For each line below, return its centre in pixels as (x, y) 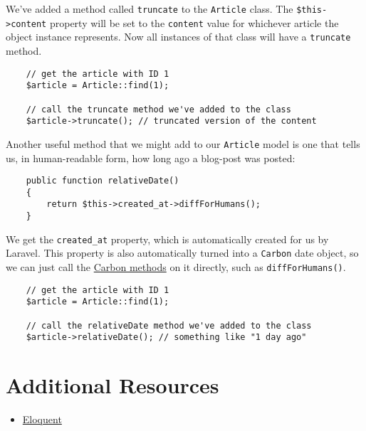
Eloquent (42, 419)
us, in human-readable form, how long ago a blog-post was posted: (151, 158)
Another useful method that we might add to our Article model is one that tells (183, 143)
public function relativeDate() (103, 181)
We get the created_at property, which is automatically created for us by (167, 239)
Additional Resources (113, 385)
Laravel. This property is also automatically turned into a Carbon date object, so (182, 253)
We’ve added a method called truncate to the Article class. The (150, 9)
